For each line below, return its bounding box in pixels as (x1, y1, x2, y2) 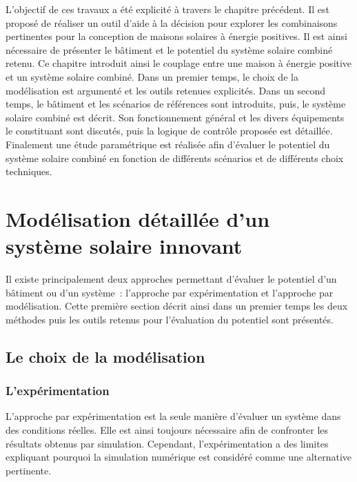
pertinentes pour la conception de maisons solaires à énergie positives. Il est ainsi (6, 29, 347, 43)
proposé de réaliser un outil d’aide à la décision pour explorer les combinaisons (6, 15, 338, 30)
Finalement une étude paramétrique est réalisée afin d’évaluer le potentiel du (6, 137, 330, 151)
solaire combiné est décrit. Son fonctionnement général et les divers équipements (6, 110, 345, 124)
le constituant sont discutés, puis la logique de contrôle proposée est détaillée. (6, 123, 333, 138)
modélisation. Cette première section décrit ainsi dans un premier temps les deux (6, 299, 348, 313)
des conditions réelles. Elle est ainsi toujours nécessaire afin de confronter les (6, 423, 329, 436)
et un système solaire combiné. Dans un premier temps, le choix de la (6, 69, 298, 83)
